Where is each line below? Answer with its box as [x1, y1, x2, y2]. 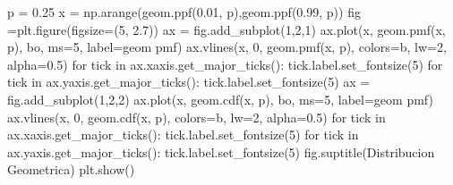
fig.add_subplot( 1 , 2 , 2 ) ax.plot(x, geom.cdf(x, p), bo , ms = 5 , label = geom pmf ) [7, 89, 433, 108]
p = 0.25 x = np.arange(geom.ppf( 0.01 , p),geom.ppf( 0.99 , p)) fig [7, 3, 361, 21]
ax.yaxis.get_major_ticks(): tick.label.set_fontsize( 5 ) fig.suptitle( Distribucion [7, 142, 435, 161]
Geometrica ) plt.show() [7, 160, 135, 179]
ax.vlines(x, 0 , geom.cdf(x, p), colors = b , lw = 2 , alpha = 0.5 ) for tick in [7, 107, 386, 126]
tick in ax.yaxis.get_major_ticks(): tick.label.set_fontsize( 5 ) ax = [7, 72, 371, 91]
